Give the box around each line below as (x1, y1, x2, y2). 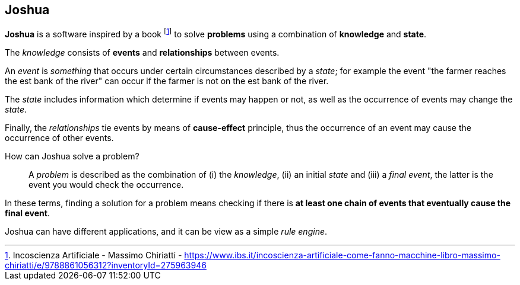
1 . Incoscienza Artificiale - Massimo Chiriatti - (5, 250, 182, 261)
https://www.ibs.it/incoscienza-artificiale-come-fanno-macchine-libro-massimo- (184, 250, 500, 261)
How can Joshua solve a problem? (5, 151, 139, 162)
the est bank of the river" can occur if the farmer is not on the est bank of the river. (5, 76, 329, 87)
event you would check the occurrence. (28, 180, 184, 190)
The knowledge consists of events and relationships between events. (5, 47, 280, 58)
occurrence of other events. (5, 133, 114, 143)
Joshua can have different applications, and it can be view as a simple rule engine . (5, 226, 328, 237)
